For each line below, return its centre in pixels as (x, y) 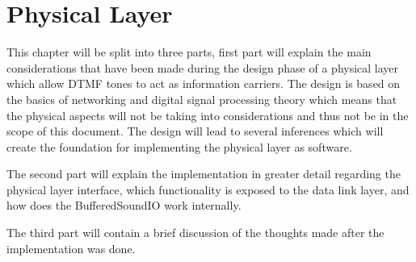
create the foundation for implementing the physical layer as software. (179, 146)
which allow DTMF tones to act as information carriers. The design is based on (204, 83)
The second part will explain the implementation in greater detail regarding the (204, 174)
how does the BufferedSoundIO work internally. (124, 205)
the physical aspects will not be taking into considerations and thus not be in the (208, 115)
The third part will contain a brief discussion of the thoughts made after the (195, 233)
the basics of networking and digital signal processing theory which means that (202, 99)
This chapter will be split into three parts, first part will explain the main (189, 52)
